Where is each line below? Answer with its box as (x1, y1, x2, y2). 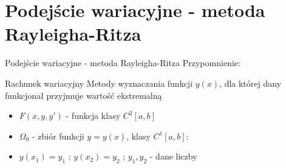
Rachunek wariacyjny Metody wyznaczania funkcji (5, 76, 193, 89)
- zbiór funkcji (32, 129, 84, 142)
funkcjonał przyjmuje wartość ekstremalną (5, 89, 162, 101)
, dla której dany (219, 76, 282, 89)
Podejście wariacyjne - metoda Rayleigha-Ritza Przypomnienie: (5, 56, 240, 69)
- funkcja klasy (66, 109, 121, 122)
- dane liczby (149, 150, 197, 163)
